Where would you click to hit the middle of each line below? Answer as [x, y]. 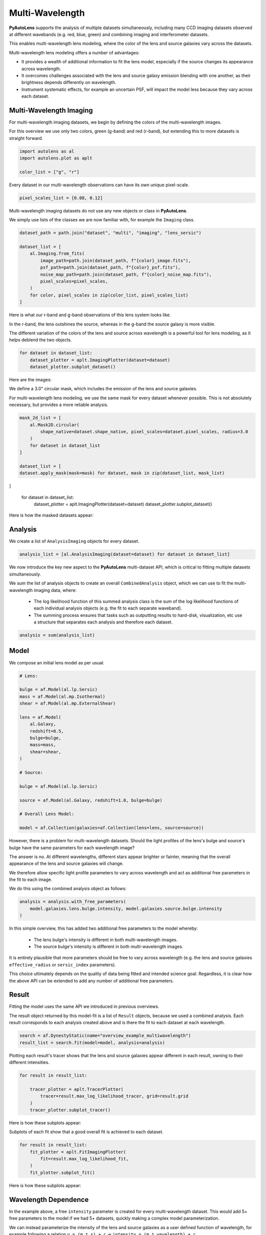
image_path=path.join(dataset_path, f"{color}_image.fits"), [116, 260]
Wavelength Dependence [49, 1200]
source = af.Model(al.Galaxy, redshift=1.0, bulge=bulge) [91, 800]
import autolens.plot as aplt [56, 158]
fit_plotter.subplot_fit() [63, 1173]
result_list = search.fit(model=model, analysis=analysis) [92, 1043]
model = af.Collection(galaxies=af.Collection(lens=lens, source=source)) [112, 828]
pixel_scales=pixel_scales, [74, 281]
